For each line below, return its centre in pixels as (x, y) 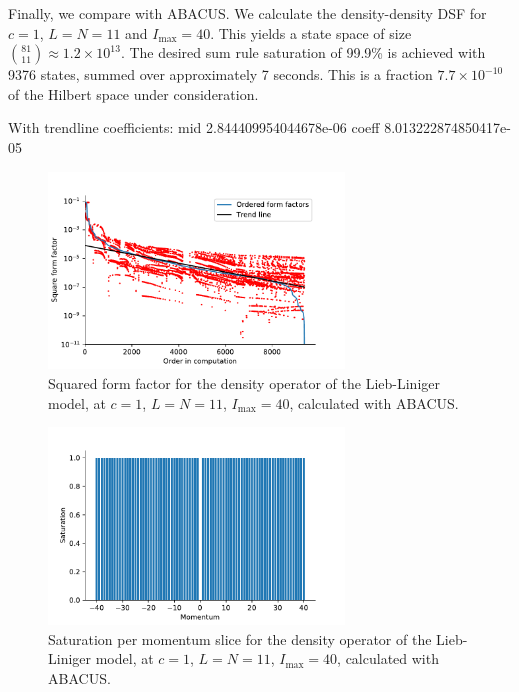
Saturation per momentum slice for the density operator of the (240, 638)
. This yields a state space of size (311, 32)
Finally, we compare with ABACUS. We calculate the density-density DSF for (247, 13)
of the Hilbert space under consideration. (133, 93)
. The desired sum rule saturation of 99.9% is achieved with (303, 52)
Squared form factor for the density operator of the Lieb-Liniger (244, 383)
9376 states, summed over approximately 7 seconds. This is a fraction (220, 74)
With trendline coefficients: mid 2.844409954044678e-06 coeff (194, 127)
